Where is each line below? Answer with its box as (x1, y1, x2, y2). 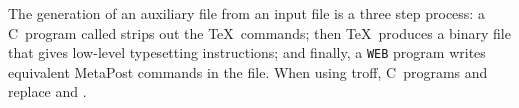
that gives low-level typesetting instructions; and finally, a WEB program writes (8, 42, 486, 63)
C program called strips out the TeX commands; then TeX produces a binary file (8, 22, 511, 43)
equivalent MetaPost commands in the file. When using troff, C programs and (8, 61, 488, 82)
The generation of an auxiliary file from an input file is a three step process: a (8, 3, 485, 23)
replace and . (8, 81, 87, 102)
